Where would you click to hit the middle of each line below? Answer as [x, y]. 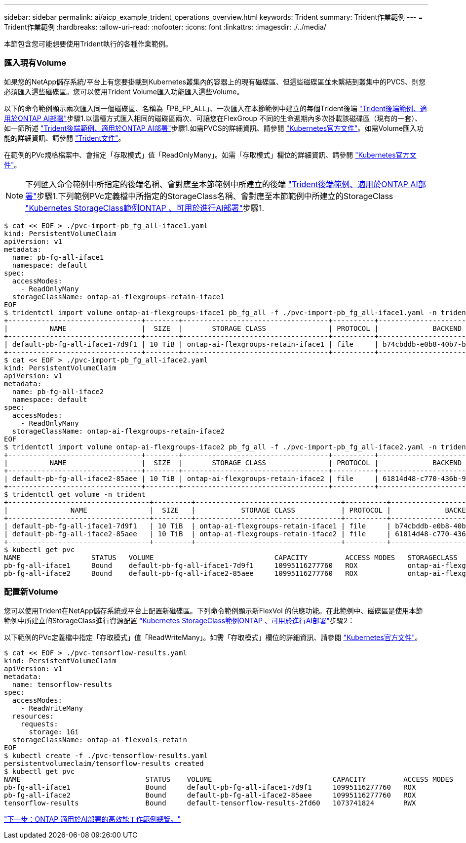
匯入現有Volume [35, 63]
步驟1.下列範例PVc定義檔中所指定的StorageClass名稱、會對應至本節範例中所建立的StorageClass [215, 196]
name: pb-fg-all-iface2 [58, 391]
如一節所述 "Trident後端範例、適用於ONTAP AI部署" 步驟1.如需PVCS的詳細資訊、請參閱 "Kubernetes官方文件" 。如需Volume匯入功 [214, 128]
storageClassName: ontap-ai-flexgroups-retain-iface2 [118, 431]
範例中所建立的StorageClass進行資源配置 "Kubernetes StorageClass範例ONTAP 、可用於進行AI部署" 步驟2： [179, 620]
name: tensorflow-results [62, 684]
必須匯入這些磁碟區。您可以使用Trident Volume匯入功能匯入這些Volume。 [124, 91]
